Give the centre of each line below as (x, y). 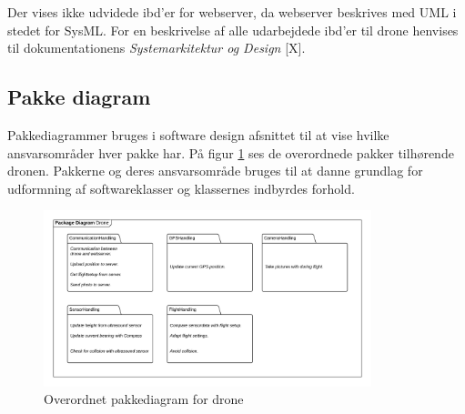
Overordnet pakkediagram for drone (144, 399)
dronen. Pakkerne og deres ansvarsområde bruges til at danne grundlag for (215, 171)
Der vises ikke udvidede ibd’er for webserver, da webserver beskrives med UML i (232, 12)
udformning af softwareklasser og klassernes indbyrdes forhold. (181, 188)
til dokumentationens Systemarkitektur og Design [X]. (157, 48)
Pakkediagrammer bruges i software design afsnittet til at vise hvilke (198, 134)
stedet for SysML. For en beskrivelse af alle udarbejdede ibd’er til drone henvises (233, 30)
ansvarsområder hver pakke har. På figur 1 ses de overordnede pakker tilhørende (231, 152)
